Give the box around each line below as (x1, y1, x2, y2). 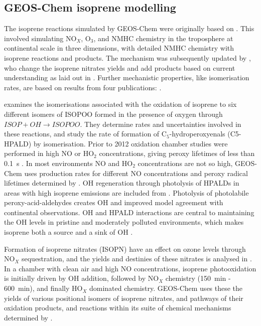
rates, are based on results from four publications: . (4, 82, 162, 92)
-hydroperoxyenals (169, 128, 225, 139)
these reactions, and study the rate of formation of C (4, 128, 167, 139)
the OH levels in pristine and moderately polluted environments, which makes (4, 217, 244, 227)
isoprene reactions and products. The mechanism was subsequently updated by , (4, 52, 251, 63)
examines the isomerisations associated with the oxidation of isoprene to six (4, 99, 237, 109)
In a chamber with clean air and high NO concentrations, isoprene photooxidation (4, 263, 256, 273)
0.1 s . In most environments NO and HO (4, 157, 133, 168)
